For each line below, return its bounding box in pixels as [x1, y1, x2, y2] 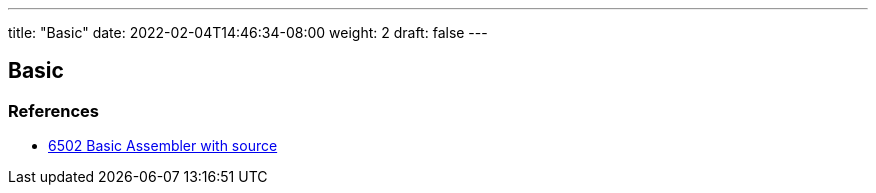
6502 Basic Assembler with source [48, 137, 278, 155]
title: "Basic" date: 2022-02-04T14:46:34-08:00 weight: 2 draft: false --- [8, 24, 488, 41]
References [8, 100, 99, 121]
